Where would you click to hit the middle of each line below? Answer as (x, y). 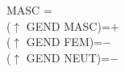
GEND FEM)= (65, 42)
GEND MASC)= (68, 25)
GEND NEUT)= (68, 57)
